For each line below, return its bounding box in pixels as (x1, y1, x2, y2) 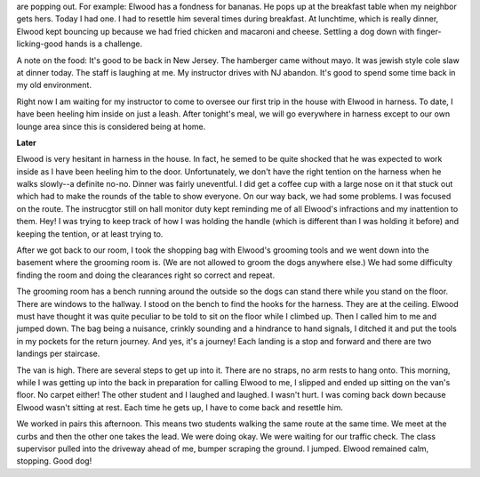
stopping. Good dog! (16, 456, 92, 466)
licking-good (16, 38, 64, 49)
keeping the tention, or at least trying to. (16, 228, 164, 239)
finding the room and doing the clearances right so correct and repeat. (16, 270, 276, 280)
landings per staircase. (16, 348, 100, 360)
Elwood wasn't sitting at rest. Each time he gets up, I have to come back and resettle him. (16, 401, 344, 413)
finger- (416, 26, 442, 36)
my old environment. (16, 80, 92, 91)
